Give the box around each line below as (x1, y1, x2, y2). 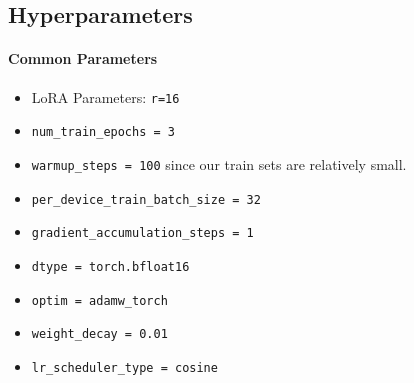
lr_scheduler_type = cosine (31, 360, 218, 375)
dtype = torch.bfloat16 (31, 259, 190, 274)
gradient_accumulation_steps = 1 (31, 226, 254, 241)
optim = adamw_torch (31, 293, 168, 308)
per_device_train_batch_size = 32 (31, 192, 261, 207)
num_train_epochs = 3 (31, 125, 175, 140)
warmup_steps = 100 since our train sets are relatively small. (31, 153, 407, 174)
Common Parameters (8, 48, 158, 69)
